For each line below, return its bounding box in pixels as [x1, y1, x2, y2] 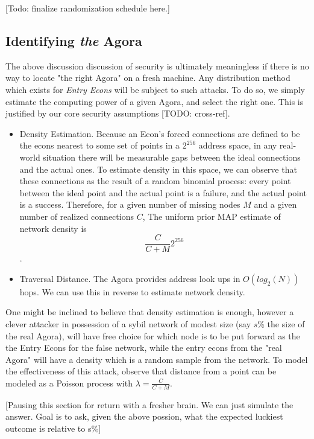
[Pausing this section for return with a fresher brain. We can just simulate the [5, 398, 294, 411]
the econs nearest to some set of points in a [19, 139, 180, 152]
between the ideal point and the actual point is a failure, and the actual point [19, 186, 307, 199]
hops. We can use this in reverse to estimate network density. [19, 285, 245, 298]
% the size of [257, 317, 305, 330]
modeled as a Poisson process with [5, 376, 133, 389]
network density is [19, 222, 87, 234]
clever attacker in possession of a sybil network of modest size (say [5, 317, 251, 330]
